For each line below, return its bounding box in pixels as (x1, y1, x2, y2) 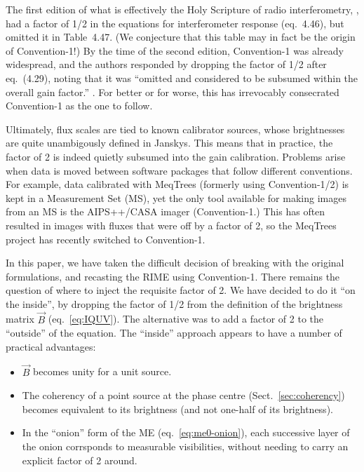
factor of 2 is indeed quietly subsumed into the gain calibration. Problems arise (6, 149, 346, 163)
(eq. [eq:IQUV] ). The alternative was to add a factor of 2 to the (48, 311, 323, 326)
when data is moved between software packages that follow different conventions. (6, 163, 353, 177)
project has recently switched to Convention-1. (6, 231, 205, 246)
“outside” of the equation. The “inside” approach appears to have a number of (6, 325, 342, 340)
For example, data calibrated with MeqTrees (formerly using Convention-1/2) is (6, 177, 349, 191)
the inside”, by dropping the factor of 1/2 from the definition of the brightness (6, 296, 343, 311)
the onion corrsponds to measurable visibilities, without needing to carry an (22, 439, 349, 454)
